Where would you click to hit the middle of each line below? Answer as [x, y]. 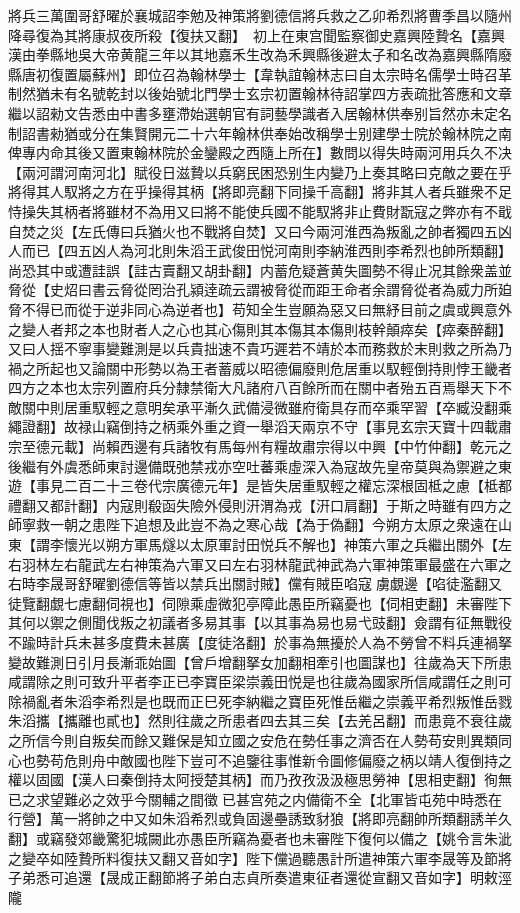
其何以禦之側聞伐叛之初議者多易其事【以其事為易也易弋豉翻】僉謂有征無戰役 [260, 622]
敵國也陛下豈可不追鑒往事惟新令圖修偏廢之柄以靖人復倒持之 [315, 759]
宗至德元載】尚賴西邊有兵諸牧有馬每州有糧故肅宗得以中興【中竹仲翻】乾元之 [260, 446]
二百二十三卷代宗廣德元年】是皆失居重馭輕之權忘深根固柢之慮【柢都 [287, 485]
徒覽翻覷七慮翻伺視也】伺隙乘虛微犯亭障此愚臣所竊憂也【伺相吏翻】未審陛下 [260, 602]
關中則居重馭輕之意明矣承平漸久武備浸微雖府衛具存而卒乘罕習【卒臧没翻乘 [266, 406]
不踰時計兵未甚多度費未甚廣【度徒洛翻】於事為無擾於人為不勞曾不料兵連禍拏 [260, 642]
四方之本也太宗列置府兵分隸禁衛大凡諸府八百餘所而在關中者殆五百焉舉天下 [253, 387]
